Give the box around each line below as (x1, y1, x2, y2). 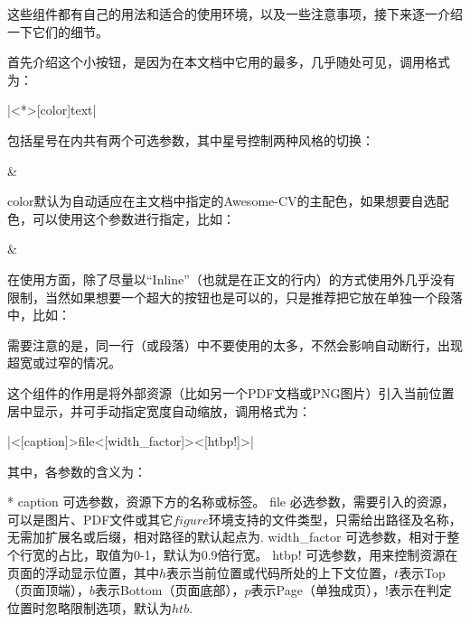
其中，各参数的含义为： (7, 461, 146, 480)
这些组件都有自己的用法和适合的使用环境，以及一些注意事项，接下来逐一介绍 (7, 5, 463, 23)
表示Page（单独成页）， (250, 581, 385, 600)
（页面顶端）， (7, 581, 89, 600)
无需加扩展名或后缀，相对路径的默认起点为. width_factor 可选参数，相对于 (7, 527, 447, 546)
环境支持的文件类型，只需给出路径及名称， (208, 509, 462, 528)
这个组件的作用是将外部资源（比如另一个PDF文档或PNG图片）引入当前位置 (7, 383, 455, 402)
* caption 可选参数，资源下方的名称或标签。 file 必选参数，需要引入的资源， (7, 492, 455, 511)
